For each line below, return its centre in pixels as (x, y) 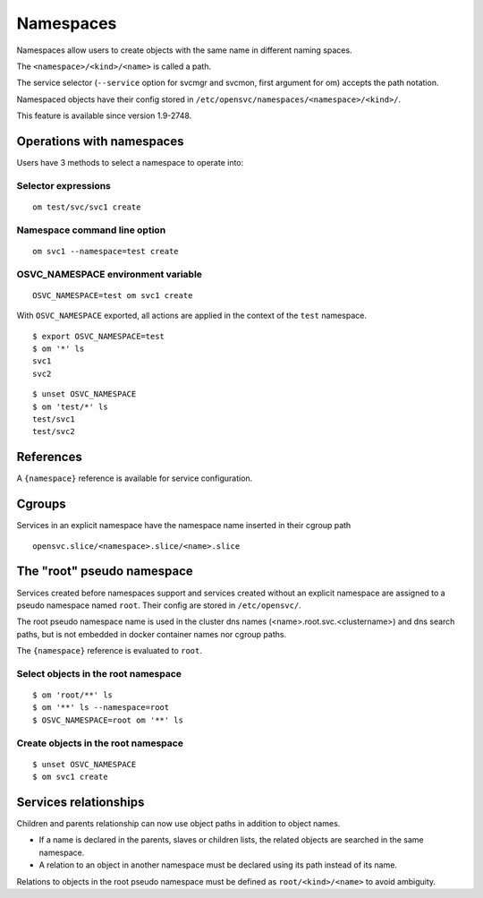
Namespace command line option (91, 230)
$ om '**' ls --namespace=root (101, 708)
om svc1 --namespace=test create (106, 251)
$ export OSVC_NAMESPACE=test (99, 336)
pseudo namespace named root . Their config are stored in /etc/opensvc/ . (159, 605)
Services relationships (80, 802)
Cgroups (41, 505)
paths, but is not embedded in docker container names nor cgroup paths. (151, 634)
